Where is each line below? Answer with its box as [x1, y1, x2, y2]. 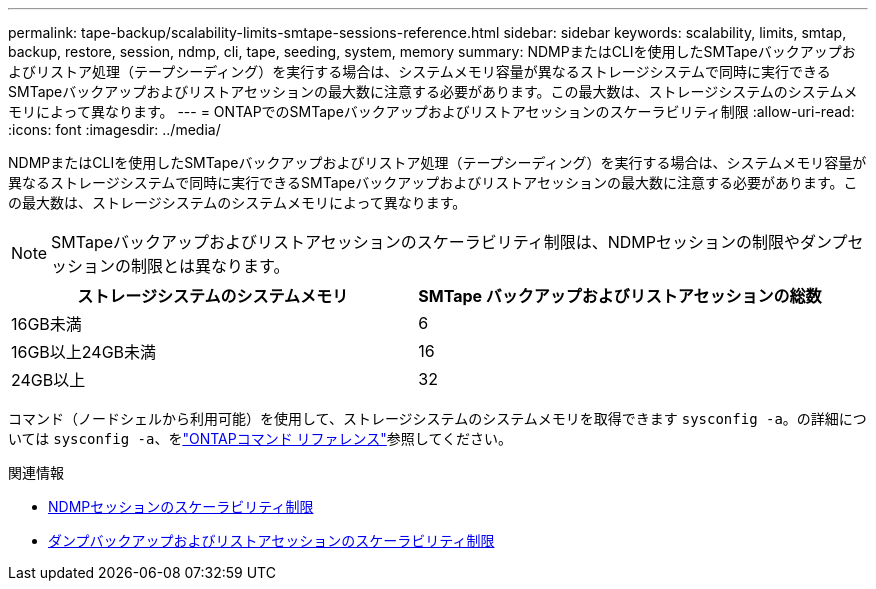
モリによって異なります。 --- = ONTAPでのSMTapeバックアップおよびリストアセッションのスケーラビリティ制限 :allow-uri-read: [8, 103, 855, 120]
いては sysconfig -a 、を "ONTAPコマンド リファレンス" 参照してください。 [8, 430, 512, 447]
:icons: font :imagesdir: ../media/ [8, 121, 221, 138]
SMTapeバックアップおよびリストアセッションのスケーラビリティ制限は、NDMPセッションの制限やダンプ [51, 232, 848, 252]
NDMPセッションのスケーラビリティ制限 [48, 498, 314, 515]
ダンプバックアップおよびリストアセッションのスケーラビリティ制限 [48, 532, 495, 549]
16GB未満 [11, 314, 82, 334]
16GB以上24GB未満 [11, 342, 157, 362]
